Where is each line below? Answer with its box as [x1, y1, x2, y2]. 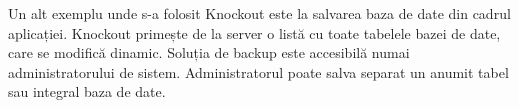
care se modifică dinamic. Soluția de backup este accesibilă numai [8, 42, 410, 63]
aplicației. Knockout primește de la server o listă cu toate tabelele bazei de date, [8, 22, 501, 43]
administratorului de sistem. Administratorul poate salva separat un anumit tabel [8, 61, 509, 82]
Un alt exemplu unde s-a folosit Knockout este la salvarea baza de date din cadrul [8, 3, 511, 23]
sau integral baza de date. [8, 81, 166, 102]
